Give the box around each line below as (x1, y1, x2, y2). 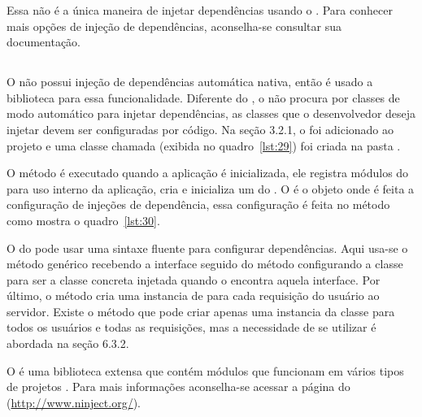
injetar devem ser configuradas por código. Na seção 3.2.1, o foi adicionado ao (7, 120, 394, 137)
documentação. (7, 33, 80, 50)
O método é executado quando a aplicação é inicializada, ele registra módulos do (7, 164, 409, 181)
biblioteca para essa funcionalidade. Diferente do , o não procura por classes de (7, 89, 400, 106)
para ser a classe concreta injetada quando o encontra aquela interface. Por (7, 271, 381, 288)
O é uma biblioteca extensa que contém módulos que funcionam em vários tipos (7, 362, 404, 379)
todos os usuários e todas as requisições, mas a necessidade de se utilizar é (7, 319, 376, 336)
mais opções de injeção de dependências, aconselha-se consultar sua (7, 17, 342, 34)
